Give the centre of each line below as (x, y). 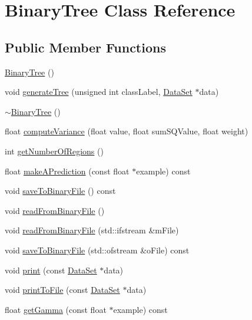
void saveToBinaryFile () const (60, 191)
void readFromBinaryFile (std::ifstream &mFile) (92, 230)
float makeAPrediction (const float (67, 171)
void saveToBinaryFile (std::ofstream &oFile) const (97, 250)
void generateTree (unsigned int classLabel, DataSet (99, 92)
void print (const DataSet (51, 270)
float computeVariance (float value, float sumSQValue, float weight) (127, 131)
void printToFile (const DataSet (62, 290)
